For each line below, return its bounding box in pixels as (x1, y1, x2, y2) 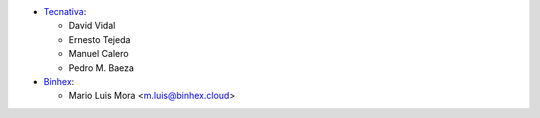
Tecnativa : (43, 6, 87, 17)
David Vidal (68, 20, 116, 32)
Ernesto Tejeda (68, 33, 131, 45)
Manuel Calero (68, 48, 129, 60)
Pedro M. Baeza (68, 61, 135, 74)
